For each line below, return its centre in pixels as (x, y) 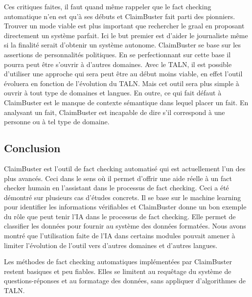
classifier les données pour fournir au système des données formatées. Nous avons (125, 226)
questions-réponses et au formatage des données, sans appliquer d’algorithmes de (125, 281)
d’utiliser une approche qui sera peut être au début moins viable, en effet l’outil (123, 74)
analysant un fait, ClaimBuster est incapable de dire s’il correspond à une (115, 112)
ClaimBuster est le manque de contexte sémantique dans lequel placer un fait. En (126, 102)
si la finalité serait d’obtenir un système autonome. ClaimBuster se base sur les (122, 45)
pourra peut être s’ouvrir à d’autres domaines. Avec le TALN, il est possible (118, 64)
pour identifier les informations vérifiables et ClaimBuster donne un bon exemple (125, 207)
